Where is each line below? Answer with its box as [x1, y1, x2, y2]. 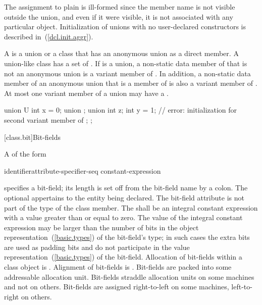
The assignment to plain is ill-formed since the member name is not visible [4, 2, 235, 12]
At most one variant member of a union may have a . [4, 87, 169, 98]
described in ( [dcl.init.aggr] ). [4, 31, 93, 41]
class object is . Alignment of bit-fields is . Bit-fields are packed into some [4, 262, 232, 272]
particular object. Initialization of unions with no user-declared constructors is [4, 21, 246, 32]
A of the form [4, 148, 46, 159]
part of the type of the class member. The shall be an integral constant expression [4, 202, 258, 213]
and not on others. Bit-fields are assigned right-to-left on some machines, [4, 281, 229, 292]
